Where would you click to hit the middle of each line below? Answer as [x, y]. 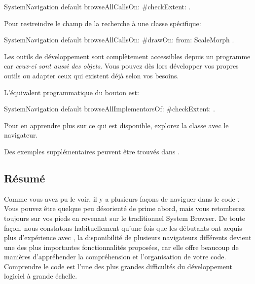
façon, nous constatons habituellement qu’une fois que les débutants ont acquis [123, 228]
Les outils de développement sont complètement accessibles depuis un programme [127, 56]
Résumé [25, 178]
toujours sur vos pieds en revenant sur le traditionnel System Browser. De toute [125, 218]
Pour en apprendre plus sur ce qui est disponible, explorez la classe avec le [116, 125]
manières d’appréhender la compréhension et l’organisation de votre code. [115, 257]
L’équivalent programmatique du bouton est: [72, 92]
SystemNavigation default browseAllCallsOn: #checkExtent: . [97, 6]
